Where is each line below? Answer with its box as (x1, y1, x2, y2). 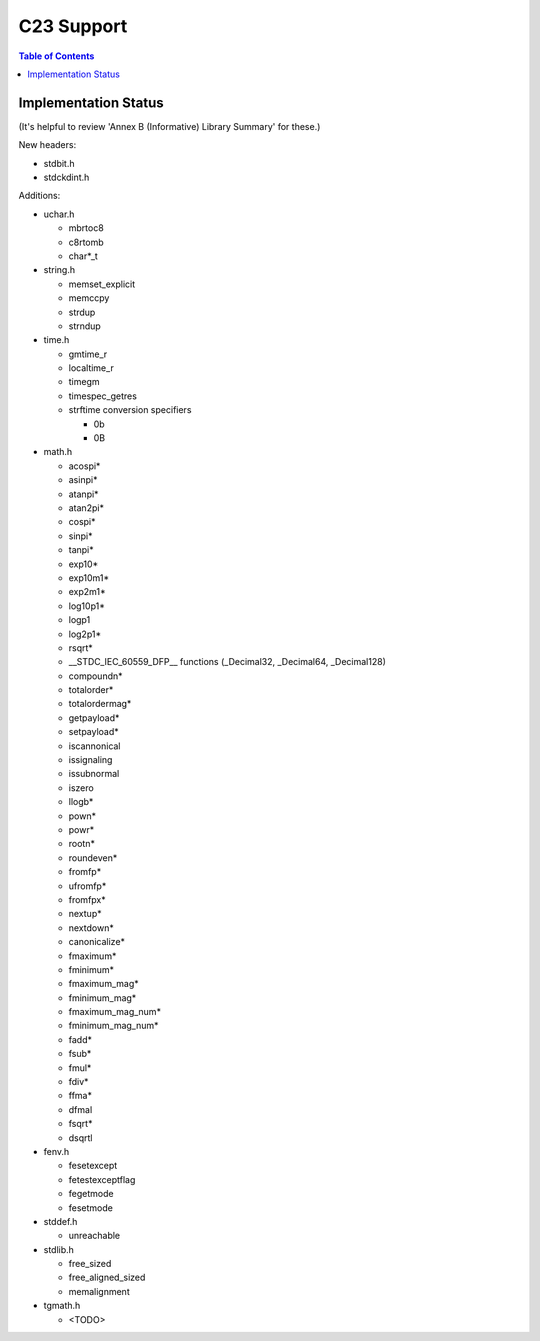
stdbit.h (43, 157, 75, 169)
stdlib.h (43, 1243, 75, 1255)
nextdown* (68, 921, 114, 934)
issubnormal (68, 768, 120, 780)
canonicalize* (68, 936, 125, 948)
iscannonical (68, 740, 121, 752)
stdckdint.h (43, 171, 90, 184)
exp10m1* (68, 571, 110, 584)
